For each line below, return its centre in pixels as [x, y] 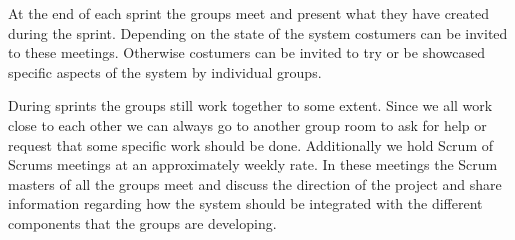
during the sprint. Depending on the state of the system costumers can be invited [258, 32]
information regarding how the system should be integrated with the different [245, 203]
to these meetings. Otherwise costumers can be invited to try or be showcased [247, 52]
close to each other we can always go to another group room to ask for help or [247, 124]
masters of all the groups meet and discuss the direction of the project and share [255, 183]
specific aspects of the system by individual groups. [165, 71]
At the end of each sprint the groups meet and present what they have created [249, 13]
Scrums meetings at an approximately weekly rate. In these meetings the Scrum [253, 164]
